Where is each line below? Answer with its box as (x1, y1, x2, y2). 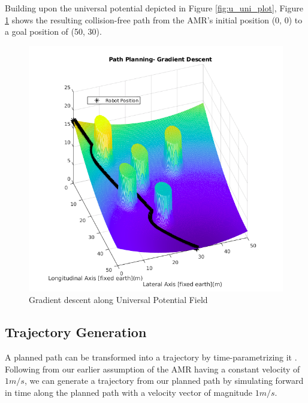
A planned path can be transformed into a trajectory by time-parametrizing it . (5, 351, 297, 363)
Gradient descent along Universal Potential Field (29, 293, 208, 306)
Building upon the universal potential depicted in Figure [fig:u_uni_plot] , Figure (5, 2, 303, 14)
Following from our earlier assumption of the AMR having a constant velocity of (5, 362, 300, 375)
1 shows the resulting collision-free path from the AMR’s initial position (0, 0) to (5, 13, 303, 26)
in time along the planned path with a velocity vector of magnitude (5, 386, 253, 398)
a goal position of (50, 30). (5, 25, 102, 38)
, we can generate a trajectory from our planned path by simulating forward (24, 374, 304, 387)
